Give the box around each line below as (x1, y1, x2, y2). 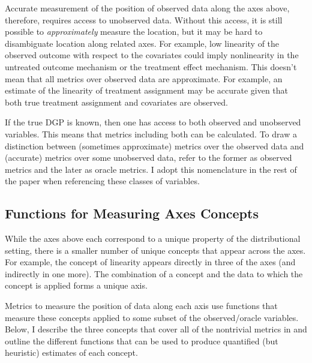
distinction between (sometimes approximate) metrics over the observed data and (5, 139, 304, 152)
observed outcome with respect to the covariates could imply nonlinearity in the (5, 49, 299, 61)
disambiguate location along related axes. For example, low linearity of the (5, 37, 280, 49)
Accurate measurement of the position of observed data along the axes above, (5, 2, 290, 14)
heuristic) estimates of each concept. (5, 346, 138, 359)
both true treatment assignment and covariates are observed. (5, 95, 228, 108)
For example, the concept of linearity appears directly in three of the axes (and (5, 256, 296, 268)
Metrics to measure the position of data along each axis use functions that (5, 299, 278, 312)
